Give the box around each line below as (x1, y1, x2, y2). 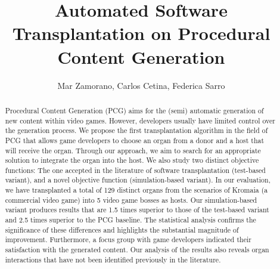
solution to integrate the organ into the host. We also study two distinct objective (5, 155, 259, 165)
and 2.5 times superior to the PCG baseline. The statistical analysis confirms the (5, 215, 256, 225)
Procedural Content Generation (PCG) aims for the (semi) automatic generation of (5, 105, 264, 115)
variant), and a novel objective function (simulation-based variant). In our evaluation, (5, 175, 270, 185)
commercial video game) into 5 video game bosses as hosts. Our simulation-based (5, 194, 257, 205)
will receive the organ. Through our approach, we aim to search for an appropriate (5, 145, 261, 155)
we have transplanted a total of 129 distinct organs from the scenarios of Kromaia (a (5, 185, 268, 195)
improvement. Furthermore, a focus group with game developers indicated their (5, 234, 251, 245)
